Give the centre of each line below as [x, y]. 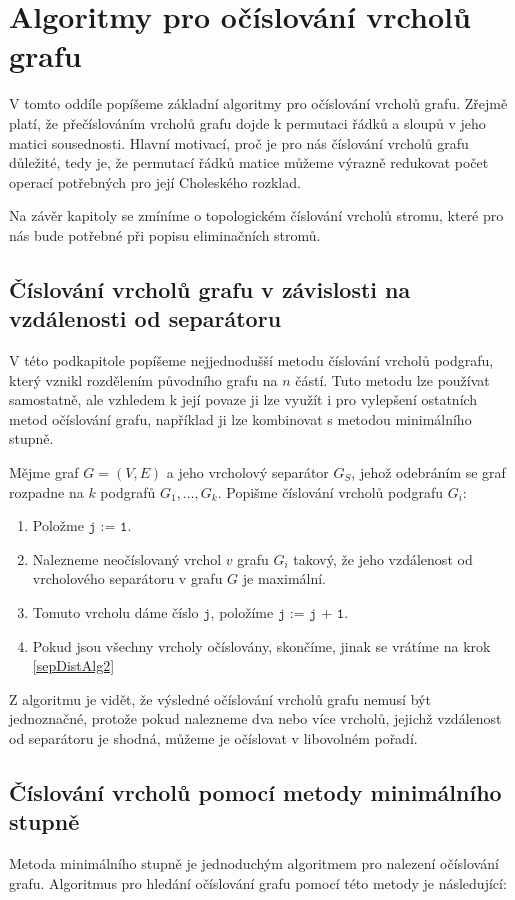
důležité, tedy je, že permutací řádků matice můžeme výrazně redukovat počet [249, 162]
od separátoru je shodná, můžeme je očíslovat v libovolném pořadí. [213, 737]
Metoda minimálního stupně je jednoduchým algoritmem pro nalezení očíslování [254, 863]
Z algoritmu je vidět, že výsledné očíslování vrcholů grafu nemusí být [220, 698]
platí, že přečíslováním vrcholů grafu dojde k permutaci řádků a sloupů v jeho [247, 122]
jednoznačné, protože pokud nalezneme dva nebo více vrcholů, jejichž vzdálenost [255, 718]
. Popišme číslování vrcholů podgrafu [330, 491]
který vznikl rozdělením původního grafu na [143, 379]
